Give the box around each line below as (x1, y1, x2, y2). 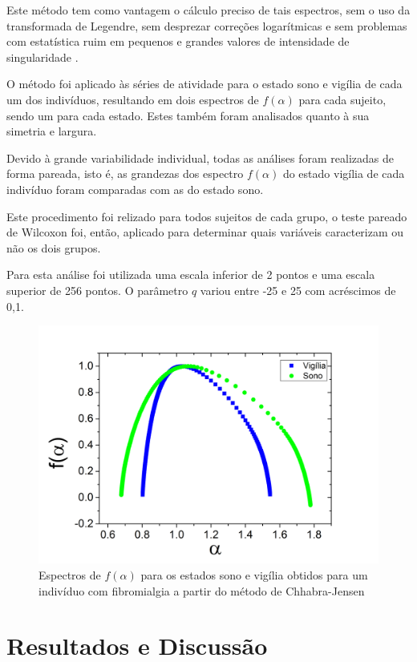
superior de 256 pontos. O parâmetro (6, 281, 188, 298)
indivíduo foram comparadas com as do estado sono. (6, 180, 264, 197)
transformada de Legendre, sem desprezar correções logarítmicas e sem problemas (6, 17, 407, 34)
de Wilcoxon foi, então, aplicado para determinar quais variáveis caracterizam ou (6, 224, 404, 240)
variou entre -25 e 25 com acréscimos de (200, 281, 396, 298)
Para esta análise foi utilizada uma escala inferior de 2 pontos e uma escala (6, 266, 375, 283)
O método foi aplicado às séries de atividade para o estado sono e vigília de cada (6, 75, 403, 92)
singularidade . (6, 48, 79, 65)
